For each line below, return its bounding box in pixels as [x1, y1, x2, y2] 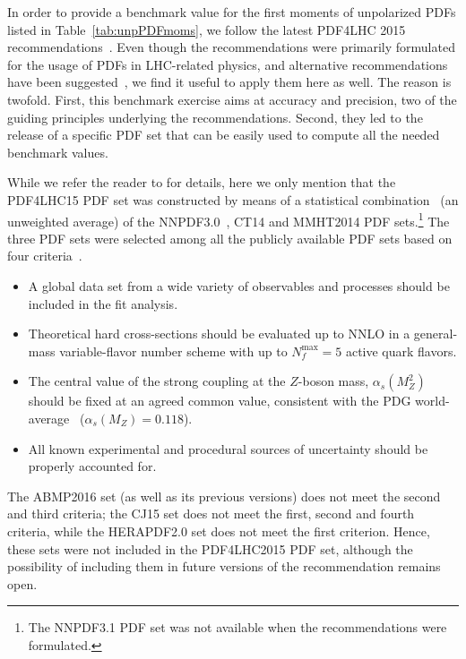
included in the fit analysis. [28, 294, 178, 312]
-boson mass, [298, 372, 369, 390]
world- [415, 391, 450, 410]
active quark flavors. [345, 341, 457, 360]
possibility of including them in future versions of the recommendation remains [7, 557, 441, 576]
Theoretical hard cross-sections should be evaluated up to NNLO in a [28, 324, 410, 343]
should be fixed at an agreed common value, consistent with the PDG [28, 391, 411, 410]
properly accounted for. [28, 457, 157, 475]
